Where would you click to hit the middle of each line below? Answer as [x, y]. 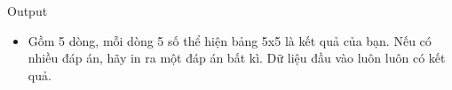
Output [28, 11]
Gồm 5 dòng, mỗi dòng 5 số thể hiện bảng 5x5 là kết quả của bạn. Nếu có [230, 40]
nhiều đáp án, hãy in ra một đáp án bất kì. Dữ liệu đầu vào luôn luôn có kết [237, 58]
